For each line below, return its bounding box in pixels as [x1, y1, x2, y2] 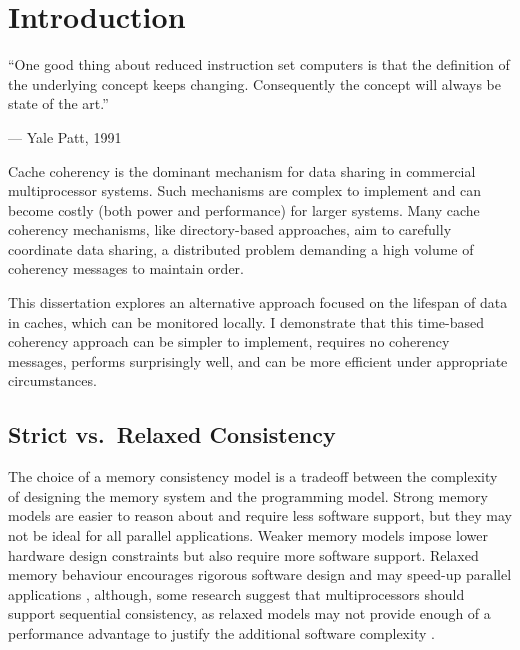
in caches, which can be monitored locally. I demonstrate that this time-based [8, 311, 484, 332]
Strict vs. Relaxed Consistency [8, 419, 336, 450]
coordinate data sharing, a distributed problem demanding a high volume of [8, 238, 474, 259]
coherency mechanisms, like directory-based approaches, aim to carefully [8, 219, 452, 240]
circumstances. [8, 370, 97, 391]
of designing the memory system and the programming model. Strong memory [8, 485, 488, 506]
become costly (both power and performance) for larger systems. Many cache [8, 199, 480, 220]
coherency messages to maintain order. [8, 258, 244, 279]
